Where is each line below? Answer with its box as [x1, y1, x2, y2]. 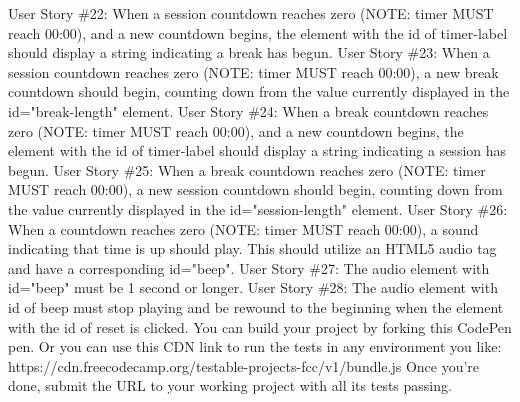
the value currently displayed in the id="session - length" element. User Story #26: [8, 198, 508, 219]
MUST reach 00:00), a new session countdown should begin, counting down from [8, 179, 503, 200]
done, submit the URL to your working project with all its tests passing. [8, 375, 452, 396]
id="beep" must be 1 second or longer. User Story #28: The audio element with [8, 277, 498, 298]
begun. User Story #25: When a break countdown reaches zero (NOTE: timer [8, 159, 486, 180]
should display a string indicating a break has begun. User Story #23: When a [8, 42, 490, 63]
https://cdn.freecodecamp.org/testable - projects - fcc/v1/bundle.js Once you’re [8, 355, 480, 376]
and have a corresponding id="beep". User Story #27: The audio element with [8, 257, 490, 278]
